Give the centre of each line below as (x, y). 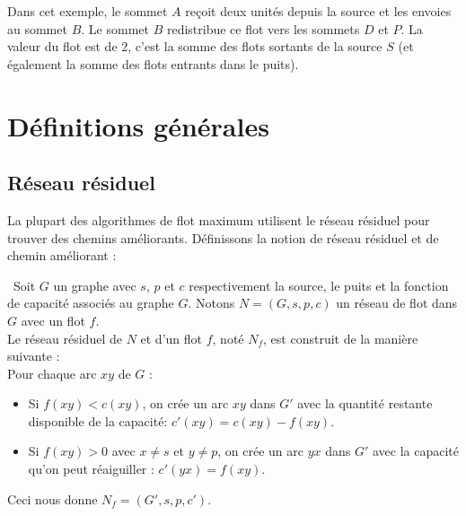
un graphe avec (95, 285)
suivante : (34, 356)
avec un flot (53, 320)
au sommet (37, 28)
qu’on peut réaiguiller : (91, 469)
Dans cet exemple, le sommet (88, 11)
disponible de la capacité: (98, 420)
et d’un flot (171, 338)
